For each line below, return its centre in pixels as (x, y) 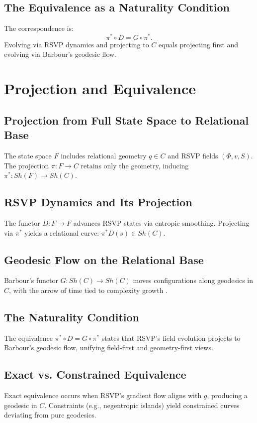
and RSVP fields (193, 156)
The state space (28, 156)
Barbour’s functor (31, 280)
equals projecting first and (198, 44)
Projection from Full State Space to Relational (127, 120)
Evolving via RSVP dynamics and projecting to (77, 44)
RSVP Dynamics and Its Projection (98, 202)
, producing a (227, 395)
